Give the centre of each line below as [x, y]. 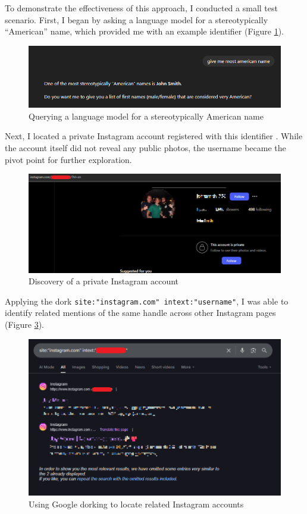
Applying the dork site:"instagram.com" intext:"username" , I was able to [147, 301]
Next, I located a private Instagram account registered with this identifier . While [154, 136]
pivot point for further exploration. [68, 159]
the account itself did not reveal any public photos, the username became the [145, 147]
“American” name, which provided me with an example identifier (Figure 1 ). [144, 31]
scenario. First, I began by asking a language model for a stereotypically [137, 19]
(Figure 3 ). [24, 324]
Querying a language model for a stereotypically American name [146, 116]
